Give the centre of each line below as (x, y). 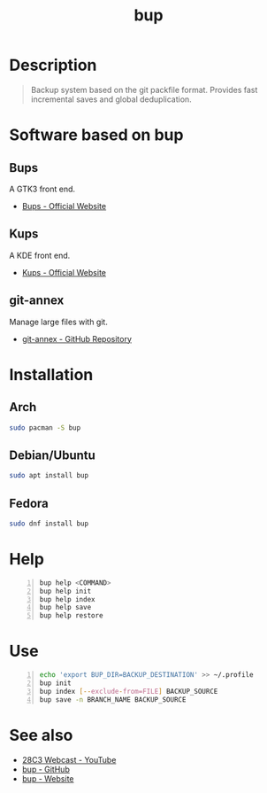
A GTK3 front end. (42, 189)
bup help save (65, 608)
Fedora (29, 503)
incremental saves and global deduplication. (111, 99)
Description (53, 65)
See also (41, 735)
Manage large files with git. (58, 322)
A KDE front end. (40, 255)
